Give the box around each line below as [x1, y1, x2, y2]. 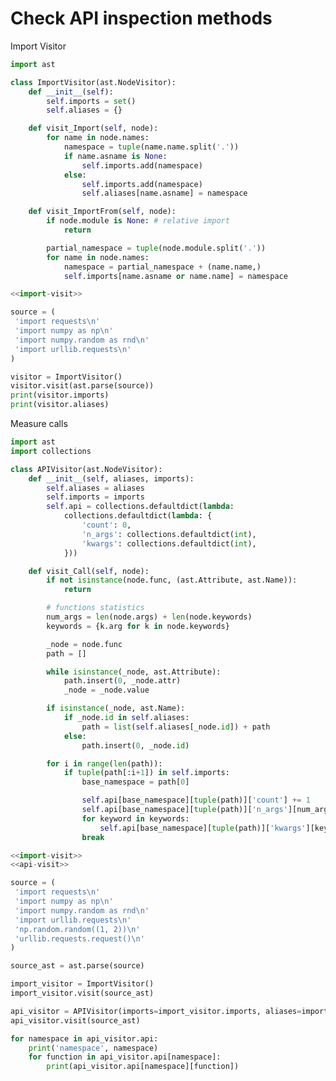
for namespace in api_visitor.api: [10, 1033, 159, 1044]
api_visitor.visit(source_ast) [10, 1015, 141, 1026]
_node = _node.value [63, 685, 150, 696]
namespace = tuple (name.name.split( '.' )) [63, 142, 240, 152]
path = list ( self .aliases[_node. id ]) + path [81, 722, 271, 732]
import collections [10, 446, 92, 456]
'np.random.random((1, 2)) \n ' [14, 924, 141, 934]
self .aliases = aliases [46, 483, 145, 493]
